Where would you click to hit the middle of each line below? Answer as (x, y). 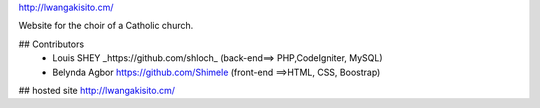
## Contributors (51, 44)
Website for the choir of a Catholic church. (106, 26)
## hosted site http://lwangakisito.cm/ (96, 90)
